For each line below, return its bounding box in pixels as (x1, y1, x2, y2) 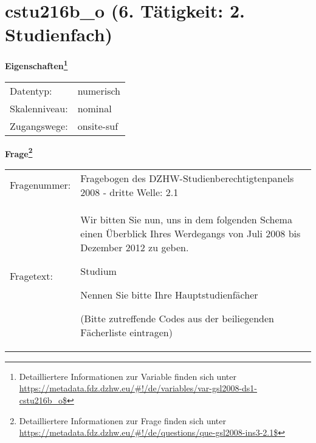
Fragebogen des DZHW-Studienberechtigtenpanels (80, 171, 294, 185)
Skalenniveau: (10, 101, 68, 115)
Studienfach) (5, 22, 113, 47)
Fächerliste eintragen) (80, 325, 173, 339)
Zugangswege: (10, 118, 68, 133)
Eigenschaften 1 (5, 58, 68, 72)
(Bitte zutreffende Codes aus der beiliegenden (80, 311, 275, 325)
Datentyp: (10, 83, 52, 98)
